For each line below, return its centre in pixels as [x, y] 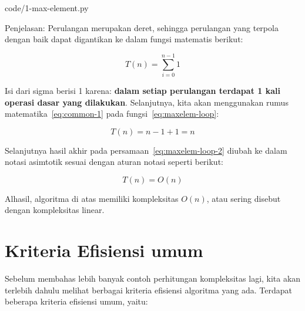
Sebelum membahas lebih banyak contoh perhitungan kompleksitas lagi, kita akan [153, 278]
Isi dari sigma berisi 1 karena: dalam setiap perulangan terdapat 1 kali [143, 90]
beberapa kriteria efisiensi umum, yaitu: [76, 301]
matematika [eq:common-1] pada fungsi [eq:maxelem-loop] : [112, 114]
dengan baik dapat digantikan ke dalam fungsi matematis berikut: [124, 39]
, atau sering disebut [244, 198]
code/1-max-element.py [47, 8]
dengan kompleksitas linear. [55, 210]
